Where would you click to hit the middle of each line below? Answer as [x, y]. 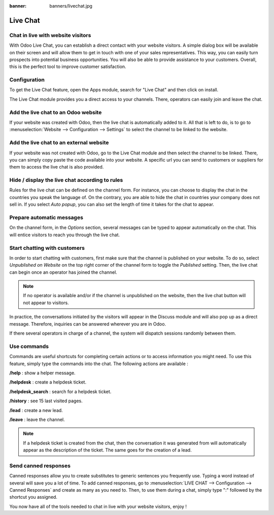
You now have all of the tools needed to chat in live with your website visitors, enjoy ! [98, 506]
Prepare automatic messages [46, 217]
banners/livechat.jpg [71, 6]
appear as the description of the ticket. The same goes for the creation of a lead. [108, 450]
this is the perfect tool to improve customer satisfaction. [68, 67]
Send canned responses [40, 466]
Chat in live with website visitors [50, 35]
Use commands [29, 346]
